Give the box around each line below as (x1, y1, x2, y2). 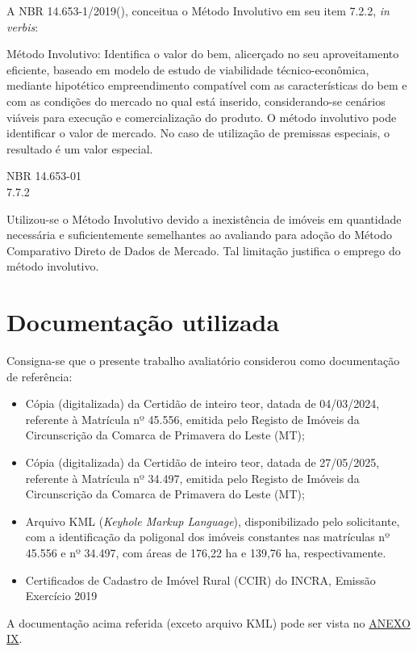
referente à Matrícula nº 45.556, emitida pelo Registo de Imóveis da (25, 410, 360, 427)
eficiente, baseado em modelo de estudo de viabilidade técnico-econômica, (6, 61, 369, 78)
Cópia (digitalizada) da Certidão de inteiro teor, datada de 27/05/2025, (25, 454, 380, 470)
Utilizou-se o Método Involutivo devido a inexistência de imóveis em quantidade (6, 210, 402, 227)
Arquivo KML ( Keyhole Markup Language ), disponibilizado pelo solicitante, (25, 512, 400, 529)
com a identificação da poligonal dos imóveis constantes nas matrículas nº (25, 528, 390, 545)
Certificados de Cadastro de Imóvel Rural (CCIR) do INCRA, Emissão (25, 571, 376, 588)
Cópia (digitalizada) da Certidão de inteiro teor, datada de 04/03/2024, (25, 395, 380, 412)
